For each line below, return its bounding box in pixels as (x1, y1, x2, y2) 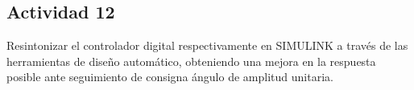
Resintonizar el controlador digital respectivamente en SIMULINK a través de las (6, 37, 408, 54)
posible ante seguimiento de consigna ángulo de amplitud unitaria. (6, 68, 333, 85)
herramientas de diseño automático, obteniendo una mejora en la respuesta (6, 52, 376, 69)
